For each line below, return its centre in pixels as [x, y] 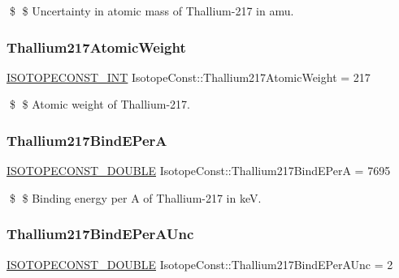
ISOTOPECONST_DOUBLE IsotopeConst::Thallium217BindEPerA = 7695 [199, 171]
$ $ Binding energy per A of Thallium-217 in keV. [135, 197]
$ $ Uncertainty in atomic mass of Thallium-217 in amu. [152, 11]
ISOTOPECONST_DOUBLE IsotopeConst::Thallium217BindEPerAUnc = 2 [200, 264]
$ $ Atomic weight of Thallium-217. [100, 104]
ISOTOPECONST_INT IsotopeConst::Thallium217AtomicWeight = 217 [189, 77]
